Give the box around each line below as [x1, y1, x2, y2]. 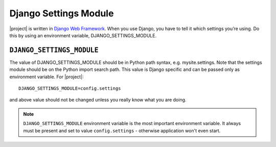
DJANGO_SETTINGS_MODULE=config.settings [18, 86, 121, 91]
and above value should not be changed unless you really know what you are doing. [9, 97, 187, 103]
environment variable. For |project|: [9, 73, 84, 80]
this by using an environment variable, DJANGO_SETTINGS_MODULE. [9, 32, 157, 38]
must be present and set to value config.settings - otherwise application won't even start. [23, 128, 221, 134]
